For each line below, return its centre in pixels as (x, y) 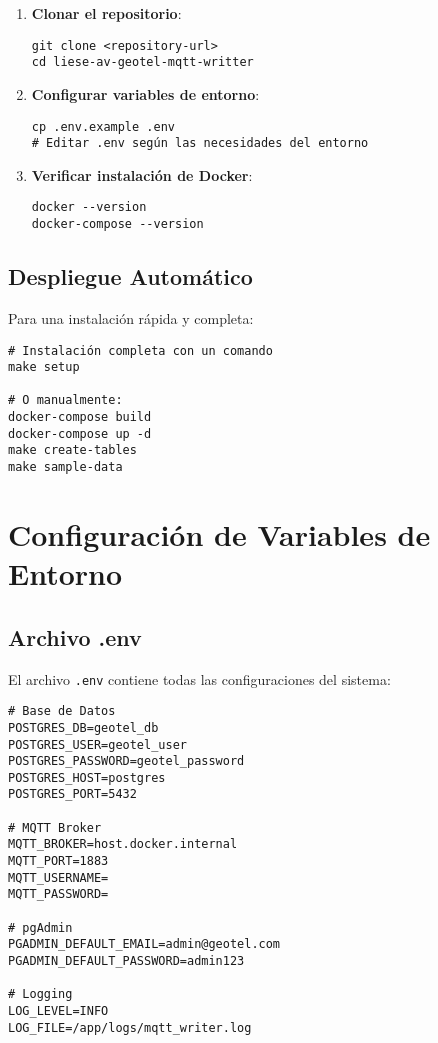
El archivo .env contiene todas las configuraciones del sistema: (199, 678)
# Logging (40, 994)
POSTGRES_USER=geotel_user (97, 744)
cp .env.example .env (103, 126)
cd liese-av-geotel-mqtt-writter (142, 62)
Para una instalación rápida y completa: (131, 317)
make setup (44, 367)
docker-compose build (80, 417)
